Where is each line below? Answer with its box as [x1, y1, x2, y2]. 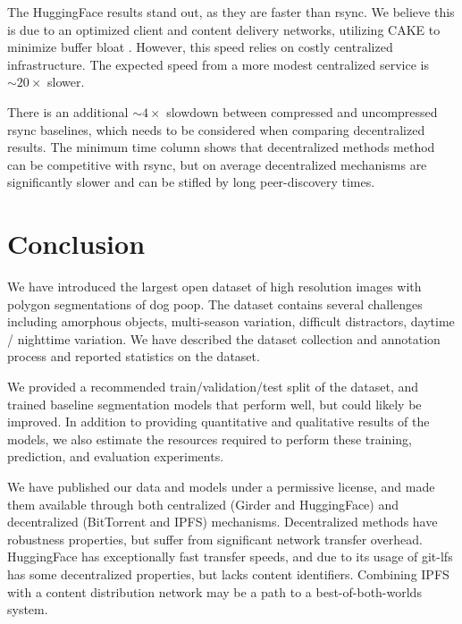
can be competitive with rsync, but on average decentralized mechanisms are [7, 155, 427, 173]
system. [7, 600, 48, 619]
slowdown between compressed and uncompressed [166, 102, 438, 121]
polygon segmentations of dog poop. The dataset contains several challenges [7, 294, 423, 313]
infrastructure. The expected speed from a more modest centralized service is [7, 55, 429, 73]
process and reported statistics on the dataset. [7, 347, 260, 366]
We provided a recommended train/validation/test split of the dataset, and [7, 377, 419, 396]
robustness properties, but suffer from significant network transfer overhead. [7, 529, 423, 548]
